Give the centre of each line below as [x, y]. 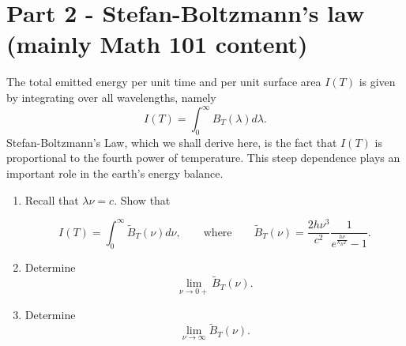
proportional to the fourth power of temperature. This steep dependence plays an [203, 158]
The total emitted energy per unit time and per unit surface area [164, 82]
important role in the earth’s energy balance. [115, 173]
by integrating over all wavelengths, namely [111, 97]
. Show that [142, 199]
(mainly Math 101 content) [157, 44]
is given [377, 82]
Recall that [52, 199]
